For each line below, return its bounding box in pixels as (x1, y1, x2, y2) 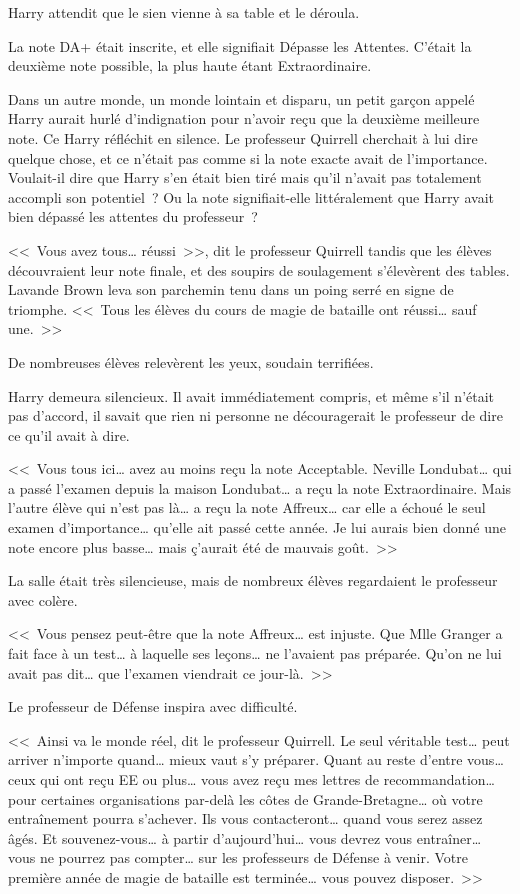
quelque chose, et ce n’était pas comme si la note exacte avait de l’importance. (8, 147, 488, 168)
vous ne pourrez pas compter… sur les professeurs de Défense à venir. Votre (8, 847, 469, 868)
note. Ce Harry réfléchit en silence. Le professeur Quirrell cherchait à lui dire (8, 127, 478, 148)
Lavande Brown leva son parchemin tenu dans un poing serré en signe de (8, 279, 454, 300)
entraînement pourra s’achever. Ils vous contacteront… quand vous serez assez (8, 808, 483, 829)
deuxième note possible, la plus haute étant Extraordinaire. (8, 55, 372, 76)
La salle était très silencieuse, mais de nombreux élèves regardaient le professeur (8, 570, 498, 591)
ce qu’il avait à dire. (8, 424, 130, 445)
